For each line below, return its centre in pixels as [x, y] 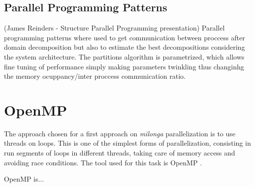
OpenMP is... [24, 179]
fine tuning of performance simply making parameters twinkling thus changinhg [124, 66]
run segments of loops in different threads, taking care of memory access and [120, 153]
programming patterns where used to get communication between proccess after [125, 37]
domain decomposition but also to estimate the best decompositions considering [125, 47]
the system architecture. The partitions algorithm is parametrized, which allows [124, 56]
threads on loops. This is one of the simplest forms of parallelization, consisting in [127, 143]
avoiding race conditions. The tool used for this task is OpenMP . [103, 162]
